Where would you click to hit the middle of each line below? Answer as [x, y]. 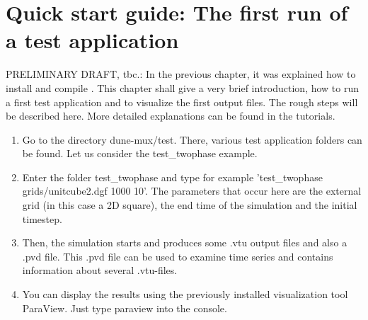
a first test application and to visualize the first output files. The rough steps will [182, 102]
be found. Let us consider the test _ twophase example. [140, 153]
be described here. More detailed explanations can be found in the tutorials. [171, 116]
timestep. [42, 218]
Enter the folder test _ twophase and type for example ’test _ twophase [172, 177]
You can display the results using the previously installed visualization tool [185, 294]
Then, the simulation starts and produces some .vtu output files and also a [185, 242]
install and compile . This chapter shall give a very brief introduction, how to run [183, 87]
